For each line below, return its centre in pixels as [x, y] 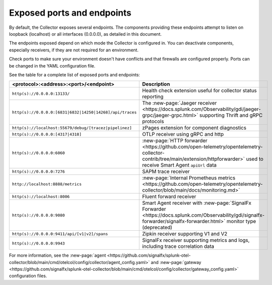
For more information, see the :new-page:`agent [57, 255]
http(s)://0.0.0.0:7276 [38, 171]
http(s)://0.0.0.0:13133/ [41, 94]
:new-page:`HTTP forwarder [175, 141]
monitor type [241, 221]
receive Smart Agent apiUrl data [180, 165]
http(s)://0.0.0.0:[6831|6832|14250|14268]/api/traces [74, 112]
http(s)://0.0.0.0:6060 [38, 153]
